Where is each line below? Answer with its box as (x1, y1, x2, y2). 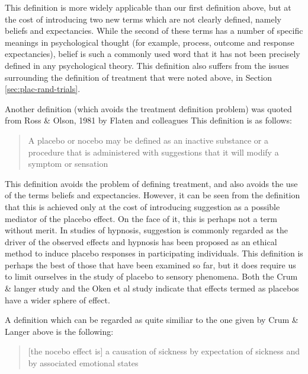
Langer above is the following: (5, 325, 114, 337)
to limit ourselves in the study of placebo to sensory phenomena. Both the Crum (5, 270, 298, 283)
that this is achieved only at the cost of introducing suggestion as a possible (5, 200, 280, 213)
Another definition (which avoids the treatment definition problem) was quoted (5, 102, 292, 115)
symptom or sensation (28, 157, 108, 170)
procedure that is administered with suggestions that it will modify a (28, 145, 279, 158)
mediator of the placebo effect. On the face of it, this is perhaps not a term (5, 212, 277, 224)
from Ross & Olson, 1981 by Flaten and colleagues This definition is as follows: (5, 114, 292, 126)
